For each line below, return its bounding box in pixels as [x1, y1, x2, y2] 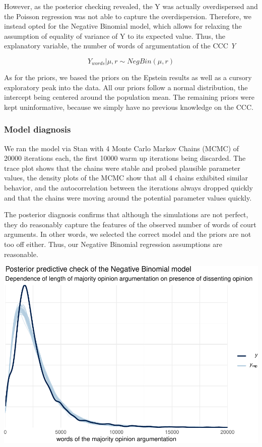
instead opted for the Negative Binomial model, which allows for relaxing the [4, 21, 242, 31]
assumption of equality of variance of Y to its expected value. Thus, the [4, 30, 225, 41]
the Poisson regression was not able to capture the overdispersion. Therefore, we [4, 11, 251, 21]
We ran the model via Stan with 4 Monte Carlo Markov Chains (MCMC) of [4, 143, 239, 153]
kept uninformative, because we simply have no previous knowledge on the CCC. [4, 101, 253, 112]
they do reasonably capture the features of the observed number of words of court [4, 219, 256, 229]
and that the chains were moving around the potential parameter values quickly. [4, 192, 252, 203]
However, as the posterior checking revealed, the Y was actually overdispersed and [4, 1, 258, 11]
